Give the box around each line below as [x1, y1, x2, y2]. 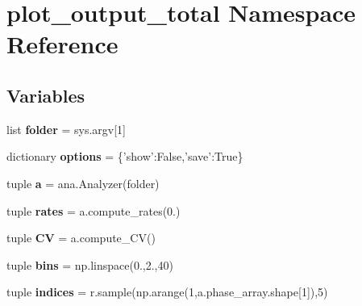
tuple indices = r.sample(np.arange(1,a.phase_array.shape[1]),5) [6, 283, 328, 300]
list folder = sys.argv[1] [6, 120, 127, 137]
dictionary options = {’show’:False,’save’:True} [6, 148, 243, 165]
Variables [6, 82, 85, 107]
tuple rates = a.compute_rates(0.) [6, 202, 181, 219]
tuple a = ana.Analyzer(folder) [6, 174, 160, 191]
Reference [6, 27, 119, 61]
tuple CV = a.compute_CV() [6, 229, 156, 246]
